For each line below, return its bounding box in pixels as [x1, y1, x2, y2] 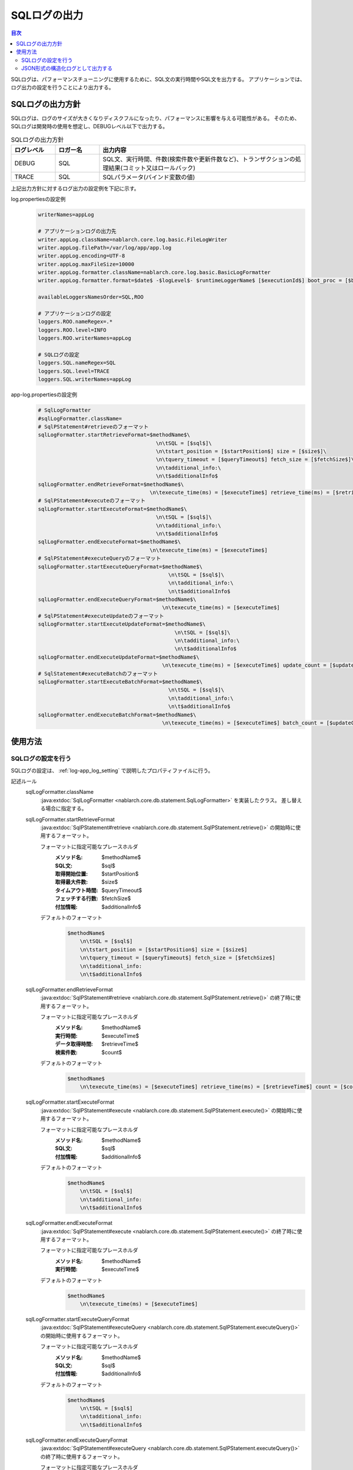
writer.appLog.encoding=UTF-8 [38, 253, 125, 259]
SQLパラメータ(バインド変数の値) [102, 173, 195, 181]
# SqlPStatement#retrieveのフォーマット [38, 423, 149, 430]
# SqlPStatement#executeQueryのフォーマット [38, 555, 161, 562]
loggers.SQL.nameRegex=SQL [38, 359, 116, 366]
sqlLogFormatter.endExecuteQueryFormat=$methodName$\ [38, 596, 197, 603]
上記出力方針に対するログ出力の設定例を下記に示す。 [11, 185, 139, 192]
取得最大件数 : [55, 878, 88, 886]
